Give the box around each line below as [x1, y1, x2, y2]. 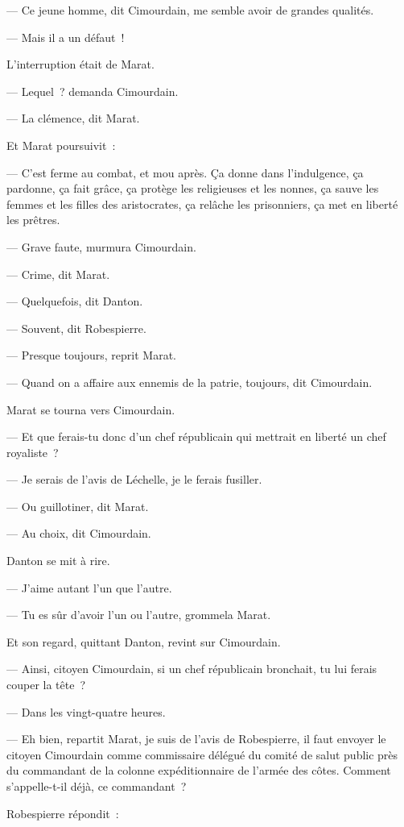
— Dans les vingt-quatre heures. [6, 703, 166, 720]
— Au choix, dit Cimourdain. [6, 525, 151, 542]
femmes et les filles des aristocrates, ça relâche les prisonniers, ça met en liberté [6, 195, 398, 212]
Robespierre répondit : [6, 804, 119, 821]
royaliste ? [6, 443, 59, 460]
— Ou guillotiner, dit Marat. [6, 497, 149, 514]
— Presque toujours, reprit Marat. [6, 347, 176, 364]
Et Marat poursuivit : [6, 136, 116, 153]
